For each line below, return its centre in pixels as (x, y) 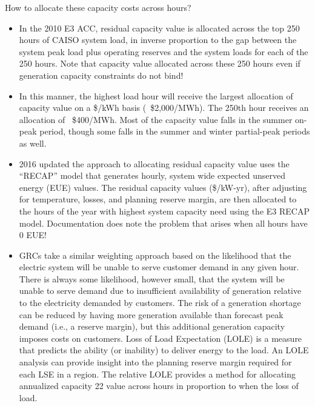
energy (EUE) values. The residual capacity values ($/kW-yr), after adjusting (163, 187)
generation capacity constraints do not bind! (101, 75)
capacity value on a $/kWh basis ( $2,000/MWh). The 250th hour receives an (164, 108)
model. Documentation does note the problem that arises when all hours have (163, 223)
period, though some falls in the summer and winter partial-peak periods (175, 131)
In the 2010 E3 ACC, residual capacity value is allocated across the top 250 (159, 28)
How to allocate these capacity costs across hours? (98, 7)
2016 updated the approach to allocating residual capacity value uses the (154, 163)
